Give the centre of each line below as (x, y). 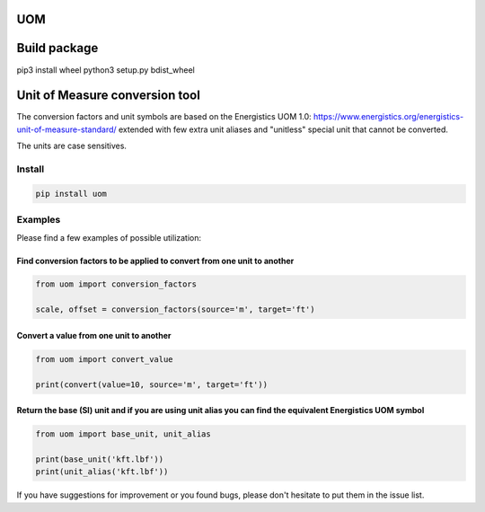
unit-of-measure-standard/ (66, 129)
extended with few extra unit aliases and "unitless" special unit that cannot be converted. (283, 129)
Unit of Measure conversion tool (109, 96)
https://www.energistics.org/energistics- (388, 117)
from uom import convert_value (105, 359)
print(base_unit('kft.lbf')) (100, 459)
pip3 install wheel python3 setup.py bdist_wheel (106, 70)
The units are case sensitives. (72, 146)
